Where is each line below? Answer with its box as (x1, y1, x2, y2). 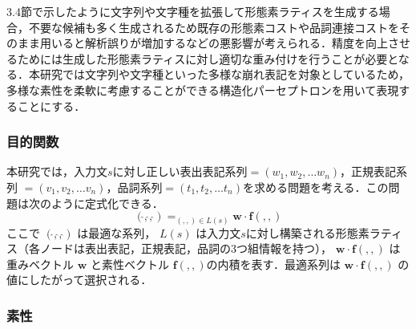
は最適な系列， (77, 224, 156, 241)
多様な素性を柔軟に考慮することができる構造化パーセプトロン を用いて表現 (6, 81, 399, 98)
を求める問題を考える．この (242, 178, 389, 195)
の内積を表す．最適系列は (206, 255, 341, 272)
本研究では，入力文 (6, 163, 107, 180)
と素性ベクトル (90, 255, 169, 272)
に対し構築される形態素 (245, 224, 370, 241)
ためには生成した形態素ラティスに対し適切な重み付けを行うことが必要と (17, 50, 398, 67)
